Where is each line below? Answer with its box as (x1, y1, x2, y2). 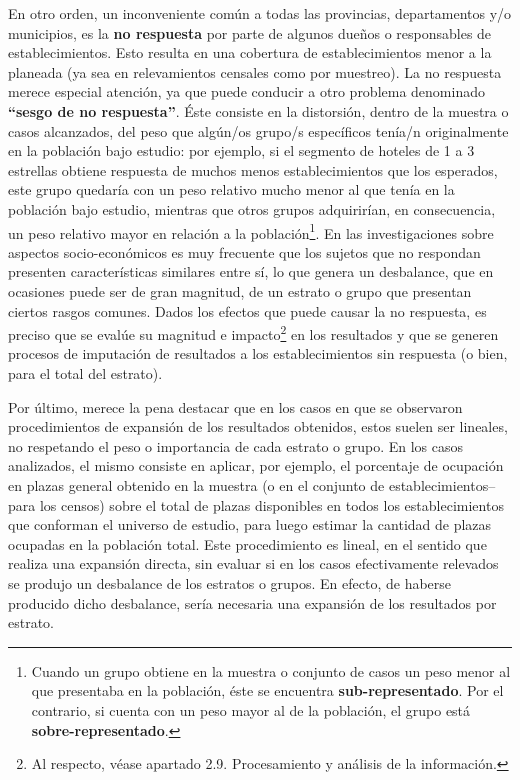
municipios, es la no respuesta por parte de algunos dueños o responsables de (8, 22, 492, 43)
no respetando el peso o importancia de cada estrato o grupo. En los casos (8, 435, 464, 456)
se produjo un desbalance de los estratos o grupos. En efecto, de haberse (8, 572, 452, 593)
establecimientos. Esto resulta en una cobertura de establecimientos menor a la (8, 42, 492, 63)
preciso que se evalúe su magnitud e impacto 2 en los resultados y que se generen (8, 321, 499, 344)
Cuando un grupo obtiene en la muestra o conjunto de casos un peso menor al (31, 660, 511, 681)
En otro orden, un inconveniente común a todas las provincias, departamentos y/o (8, 3, 512, 23)
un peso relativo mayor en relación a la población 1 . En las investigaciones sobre (8, 219, 494, 243)
